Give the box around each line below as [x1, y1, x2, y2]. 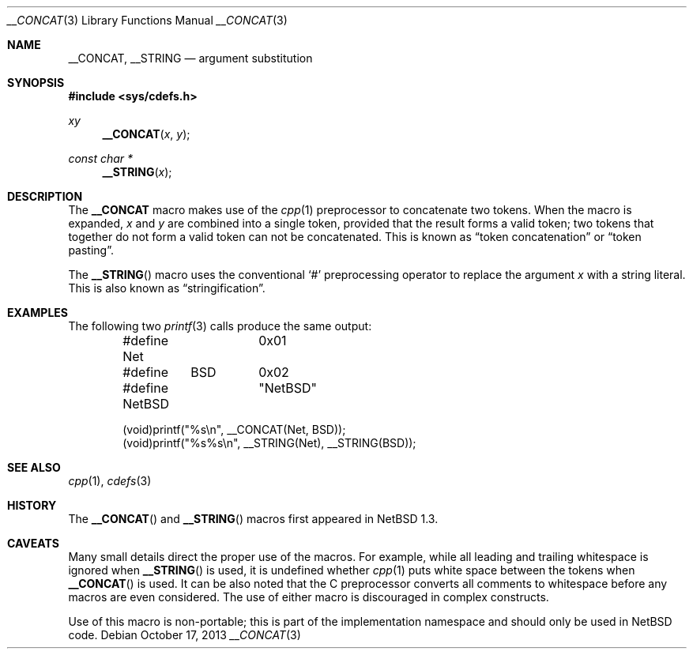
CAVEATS [7, 536, 59, 550]
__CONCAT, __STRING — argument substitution [68, 51, 313, 65]
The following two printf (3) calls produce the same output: [68, 319, 372, 333]
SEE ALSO [7, 461, 61, 474]
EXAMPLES [7, 306, 68, 319]
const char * [68, 152, 134, 165]
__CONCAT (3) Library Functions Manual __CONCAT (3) [7, 13, 288, 27]
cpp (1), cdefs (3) [68, 474, 152, 487]
